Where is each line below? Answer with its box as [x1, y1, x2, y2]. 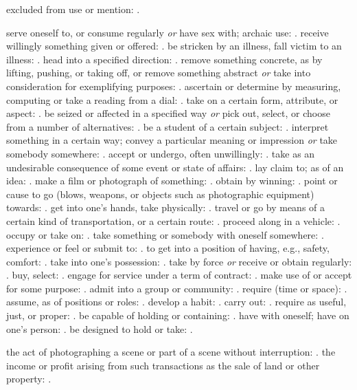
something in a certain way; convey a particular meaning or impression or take [6, 133, 338, 147]
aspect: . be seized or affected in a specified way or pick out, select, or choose [6, 106, 330, 120]
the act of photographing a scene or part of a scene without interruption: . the [6, 345, 336, 359]
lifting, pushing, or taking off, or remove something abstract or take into [6, 65, 311, 80]
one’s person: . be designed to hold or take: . [6, 321, 193, 336]
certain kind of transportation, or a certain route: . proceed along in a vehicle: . [6, 213, 341, 228]
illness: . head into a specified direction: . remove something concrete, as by [6, 52, 323, 66]
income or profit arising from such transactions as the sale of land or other [6, 358, 320, 372]
